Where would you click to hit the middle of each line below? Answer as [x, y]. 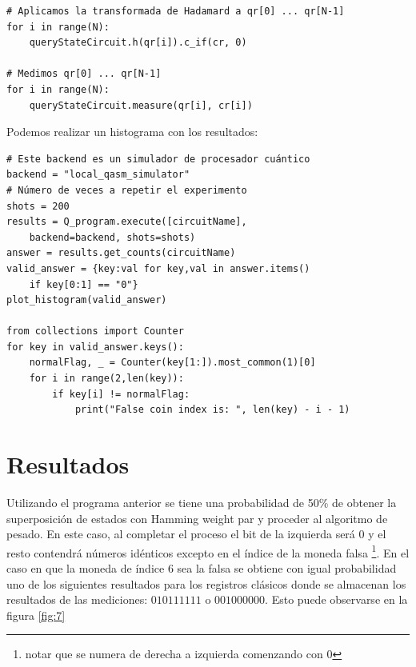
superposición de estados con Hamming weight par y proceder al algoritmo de [197, 518]
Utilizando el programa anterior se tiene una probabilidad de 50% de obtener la [202, 502]
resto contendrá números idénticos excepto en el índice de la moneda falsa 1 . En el [208, 551]
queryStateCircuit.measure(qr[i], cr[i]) [141, 105]
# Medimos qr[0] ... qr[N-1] [84, 74]
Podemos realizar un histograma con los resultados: [132, 132]
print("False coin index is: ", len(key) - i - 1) [212, 410]
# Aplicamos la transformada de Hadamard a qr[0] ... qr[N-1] [176, 11]
